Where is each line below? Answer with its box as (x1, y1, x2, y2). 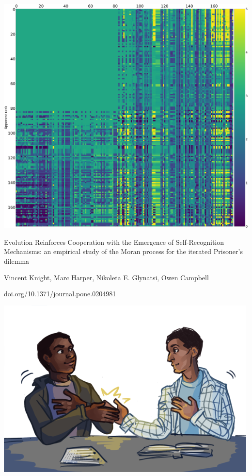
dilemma (4, 255, 30, 266)
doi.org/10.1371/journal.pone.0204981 (4, 289, 116, 299)
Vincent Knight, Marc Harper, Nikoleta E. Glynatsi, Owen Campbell (4, 272, 209, 282)
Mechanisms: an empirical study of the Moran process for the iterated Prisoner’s (4, 246, 243, 256)
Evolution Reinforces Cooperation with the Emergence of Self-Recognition (4, 237, 224, 247)
